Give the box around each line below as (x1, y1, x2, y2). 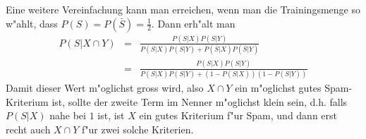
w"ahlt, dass (6, 16, 58, 30)
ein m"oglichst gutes (235, 80, 322, 95)
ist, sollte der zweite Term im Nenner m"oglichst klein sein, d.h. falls (51, 94, 348, 109)
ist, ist (97, 108, 125, 123)
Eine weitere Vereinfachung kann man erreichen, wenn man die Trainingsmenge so (6, 2, 360, 16)
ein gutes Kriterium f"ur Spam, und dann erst (139, 108, 338, 123)
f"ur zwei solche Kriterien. (82, 121, 194, 136)
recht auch (6, 121, 51, 136)
